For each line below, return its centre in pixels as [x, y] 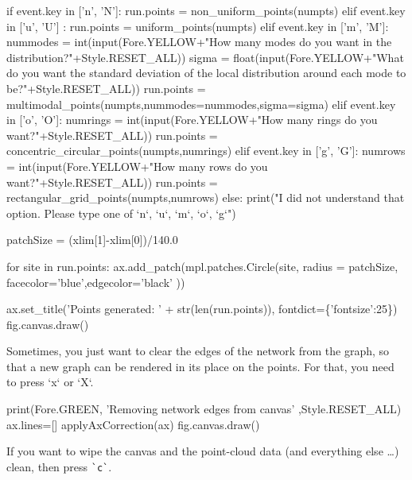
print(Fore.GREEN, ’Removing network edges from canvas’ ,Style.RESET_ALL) [204, 409]
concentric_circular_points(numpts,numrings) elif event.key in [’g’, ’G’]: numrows [206, 151]
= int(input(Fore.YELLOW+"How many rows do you [137, 166]
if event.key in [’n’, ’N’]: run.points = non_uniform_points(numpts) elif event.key [206, 10]
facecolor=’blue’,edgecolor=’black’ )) [96, 282]
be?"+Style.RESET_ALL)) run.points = [106, 88]
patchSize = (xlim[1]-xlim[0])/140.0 [92, 240]
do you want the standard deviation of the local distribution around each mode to [206, 73]
